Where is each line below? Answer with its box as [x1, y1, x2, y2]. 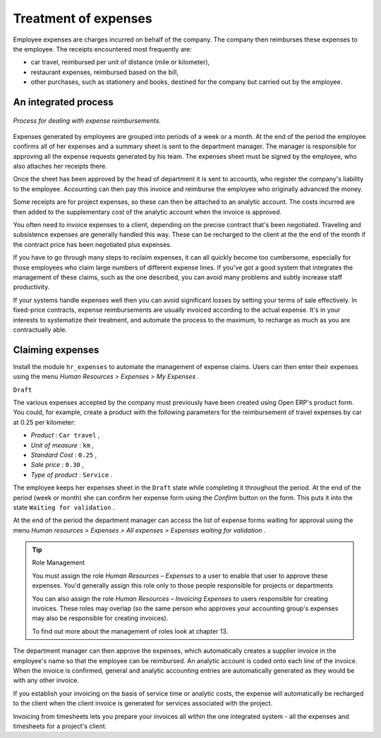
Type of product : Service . [30, 470, 113, 479]
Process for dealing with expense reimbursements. [13, 116, 162, 125]
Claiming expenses [13, 344, 99, 356]
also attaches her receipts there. [13, 162, 107, 171]
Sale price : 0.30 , [30, 461, 85, 469]
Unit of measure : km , [30, 441, 95, 449]
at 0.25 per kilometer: [13, 418, 75, 426]
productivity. [13, 283, 50, 291]
